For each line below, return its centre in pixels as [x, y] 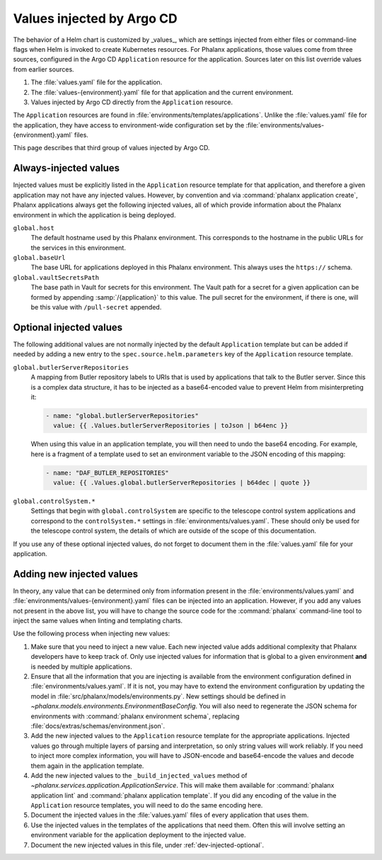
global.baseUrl [40, 258]
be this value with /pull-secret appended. [96, 307]
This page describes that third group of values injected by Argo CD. [111, 148]
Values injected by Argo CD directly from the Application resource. [132, 102]
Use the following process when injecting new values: [92, 633]
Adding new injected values [75, 574]
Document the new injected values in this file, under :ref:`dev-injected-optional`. [147, 845]
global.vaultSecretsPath [56, 277]
